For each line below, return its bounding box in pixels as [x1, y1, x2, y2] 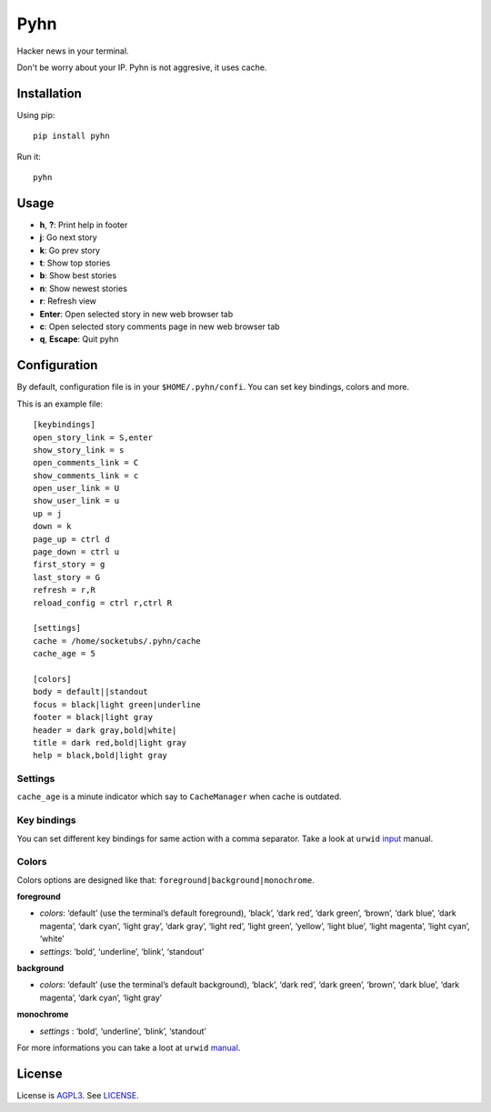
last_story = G [33, 572, 101, 582]
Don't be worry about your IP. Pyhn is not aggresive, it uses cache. [16, 62, 267, 73]
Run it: [16, 151, 41, 162]
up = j [33, 508, 63, 518]
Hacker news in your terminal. [16, 45, 129, 56]
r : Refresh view [39, 296, 97, 306]
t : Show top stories [39, 257, 111, 268]
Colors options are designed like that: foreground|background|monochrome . [16, 874, 316, 886]
